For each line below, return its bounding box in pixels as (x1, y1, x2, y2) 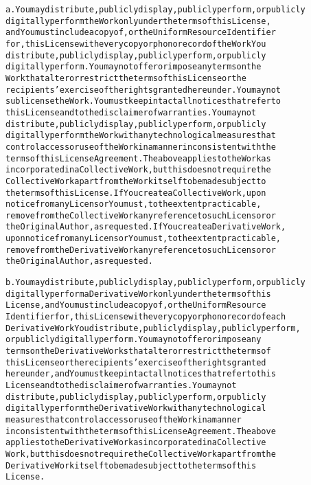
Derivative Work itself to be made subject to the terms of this (5, 460, 257, 471)
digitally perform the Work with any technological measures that (5, 131, 276, 141)
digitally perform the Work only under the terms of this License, (5, 16, 271, 26)
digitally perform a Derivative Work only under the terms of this (5, 289, 271, 299)
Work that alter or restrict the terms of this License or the (5, 73, 246, 83)
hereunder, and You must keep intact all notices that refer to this (5, 369, 276, 379)
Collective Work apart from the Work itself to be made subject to (5, 176, 266, 186)
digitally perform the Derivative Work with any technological (5, 403, 266, 414)
